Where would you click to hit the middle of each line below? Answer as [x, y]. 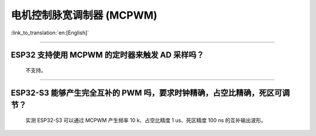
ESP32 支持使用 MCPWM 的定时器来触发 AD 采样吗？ [107, 55]
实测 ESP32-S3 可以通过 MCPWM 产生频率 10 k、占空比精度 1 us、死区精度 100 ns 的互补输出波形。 [146, 120]
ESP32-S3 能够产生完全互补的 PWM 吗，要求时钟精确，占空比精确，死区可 [146, 93]
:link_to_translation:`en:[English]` [50, 33]
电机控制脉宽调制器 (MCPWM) [84, 15]
